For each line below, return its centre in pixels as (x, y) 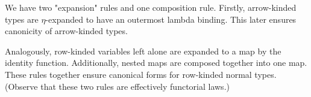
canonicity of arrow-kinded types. (66, 31)
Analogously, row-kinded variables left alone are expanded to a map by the (143, 51)
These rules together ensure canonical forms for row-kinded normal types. (141, 74)
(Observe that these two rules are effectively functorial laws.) (117, 86)
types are (22, 19)
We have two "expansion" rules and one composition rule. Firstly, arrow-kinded (151, 7)
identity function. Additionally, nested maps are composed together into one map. (156, 63)
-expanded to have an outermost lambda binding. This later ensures (171, 19)
